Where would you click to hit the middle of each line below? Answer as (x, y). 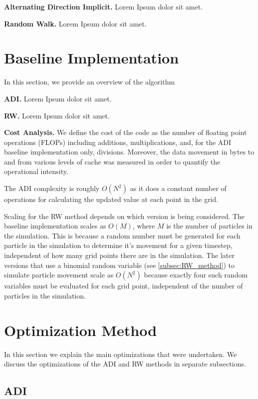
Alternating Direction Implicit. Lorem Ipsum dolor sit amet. (104, 6)
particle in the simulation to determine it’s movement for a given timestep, (118, 245)
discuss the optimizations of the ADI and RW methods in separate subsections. (125, 364)
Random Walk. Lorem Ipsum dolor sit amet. (75, 23)
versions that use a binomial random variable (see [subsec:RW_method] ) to (119, 265)
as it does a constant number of (178, 188)
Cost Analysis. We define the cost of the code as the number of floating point (126, 132)
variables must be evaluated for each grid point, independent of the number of (124, 286)
